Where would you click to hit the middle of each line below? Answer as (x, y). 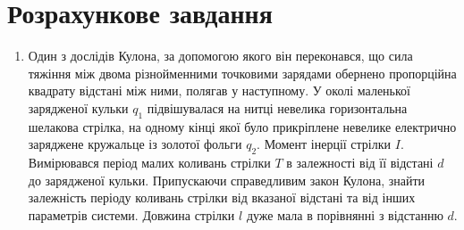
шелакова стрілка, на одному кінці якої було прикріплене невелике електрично (242, 126)
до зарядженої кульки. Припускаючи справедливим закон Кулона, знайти (227, 180)
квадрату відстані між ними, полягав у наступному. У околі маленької (219, 90)
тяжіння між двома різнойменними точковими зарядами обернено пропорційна (242, 73)
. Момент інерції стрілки (324, 144)
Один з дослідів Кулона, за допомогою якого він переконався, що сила (220, 56)
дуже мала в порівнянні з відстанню (345, 214)
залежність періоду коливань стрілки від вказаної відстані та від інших (222, 197)
